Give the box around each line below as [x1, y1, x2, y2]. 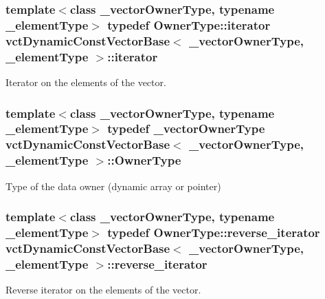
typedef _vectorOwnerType [107, 120, 265, 137]
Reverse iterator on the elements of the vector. [5, 282, 201, 297]
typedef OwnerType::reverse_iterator [107, 224, 320, 240]
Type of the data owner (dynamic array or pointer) [5, 178, 221, 193]
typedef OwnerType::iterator [107, 16, 271, 33]
